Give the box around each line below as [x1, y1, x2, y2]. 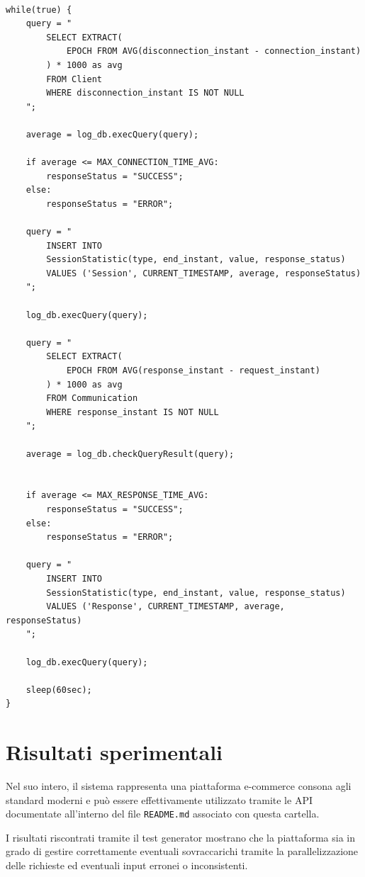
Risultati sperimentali [6, 737, 223, 766]
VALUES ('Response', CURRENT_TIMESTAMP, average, [46, 601, 285, 612]
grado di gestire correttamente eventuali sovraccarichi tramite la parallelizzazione [6, 844, 359, 859]
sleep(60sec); [26, 684, 92, 695]
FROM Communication [46, 393, 138, 404]
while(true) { [6, 4, 72, 15]
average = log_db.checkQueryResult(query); [26, 448, 235, 459]
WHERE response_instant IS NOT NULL [46, 407, 219, 417]
